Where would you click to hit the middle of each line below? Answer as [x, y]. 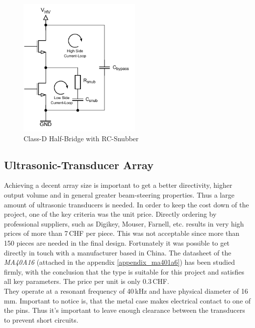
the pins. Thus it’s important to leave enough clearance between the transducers [125, 310]
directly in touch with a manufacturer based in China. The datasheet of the [118, 252]
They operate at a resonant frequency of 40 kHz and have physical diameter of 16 [126, 291]
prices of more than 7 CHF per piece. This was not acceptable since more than [122, 233]
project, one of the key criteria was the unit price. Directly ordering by [110, 214]
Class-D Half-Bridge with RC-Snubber [81, 138]
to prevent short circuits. [41, 319]
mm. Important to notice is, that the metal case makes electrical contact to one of [127, 300]
